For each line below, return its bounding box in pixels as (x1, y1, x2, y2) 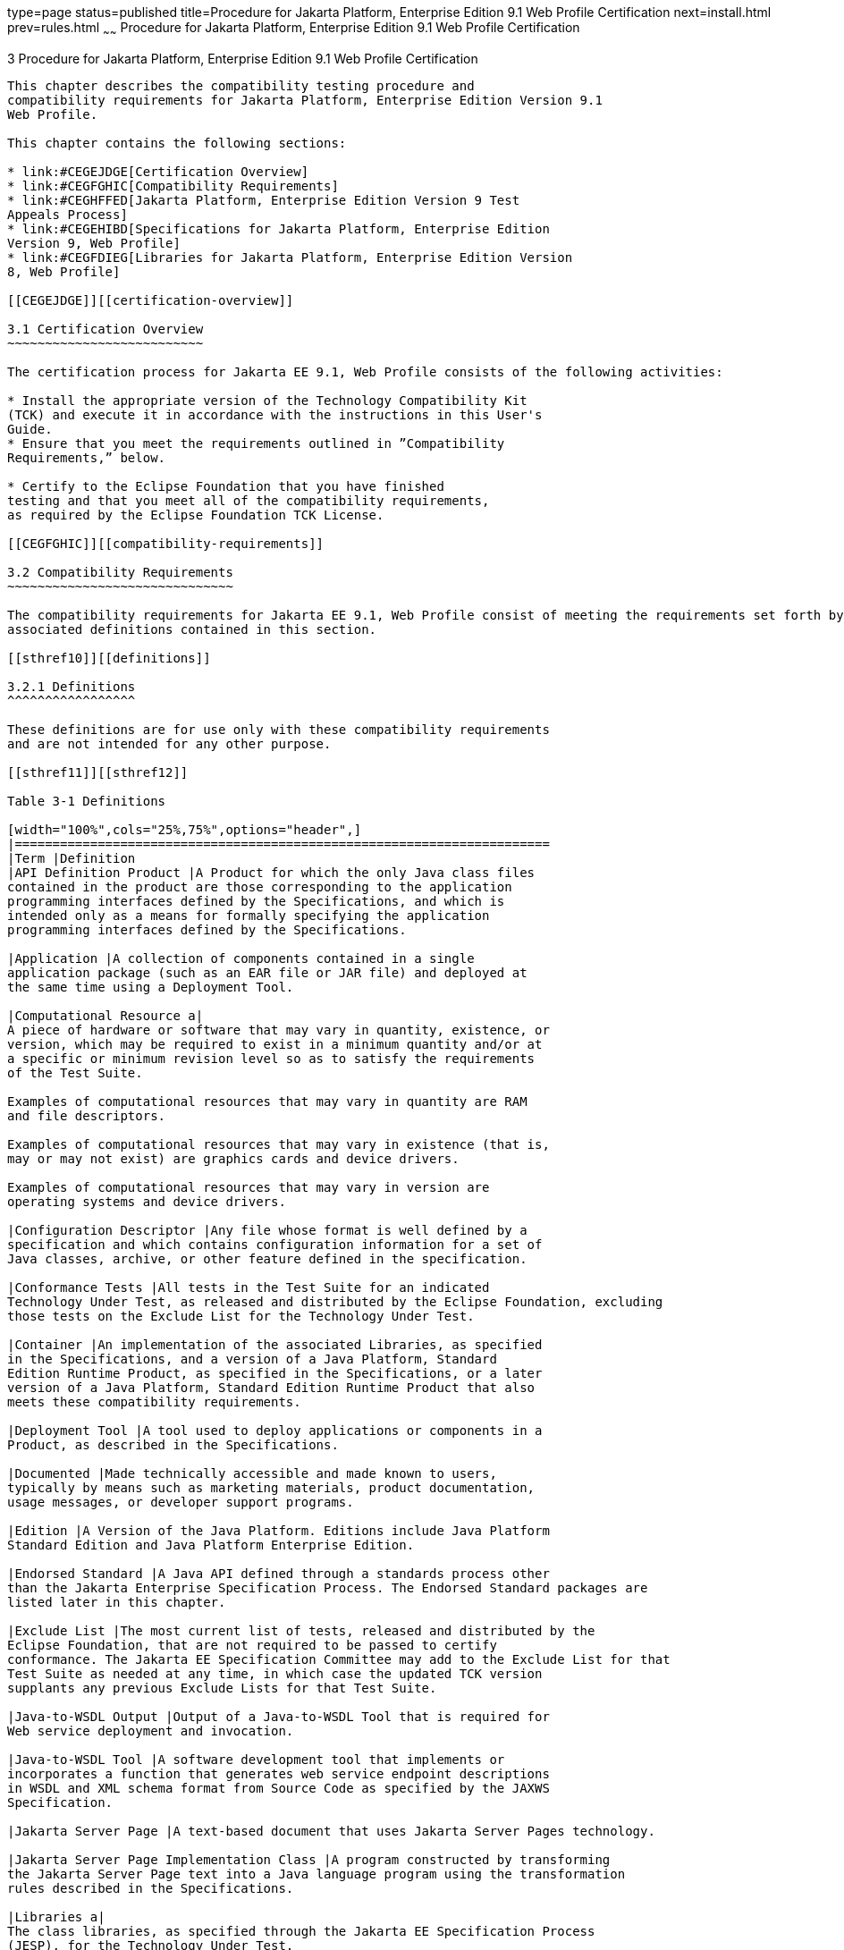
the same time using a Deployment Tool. (7, 979, 294, 994)
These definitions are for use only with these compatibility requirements (7, 722, 550, 737)
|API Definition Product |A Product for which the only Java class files (7, 865, 536, 880)
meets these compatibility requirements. (7, 1394, 301, 1409)
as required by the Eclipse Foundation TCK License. (7, 507, 384, 522)
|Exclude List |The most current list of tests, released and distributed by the (7, 1623, 595, 1638)
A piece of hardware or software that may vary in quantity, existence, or (7, 1022, 550, 1037)
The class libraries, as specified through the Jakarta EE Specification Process (7, 1923, 595, 1938)
